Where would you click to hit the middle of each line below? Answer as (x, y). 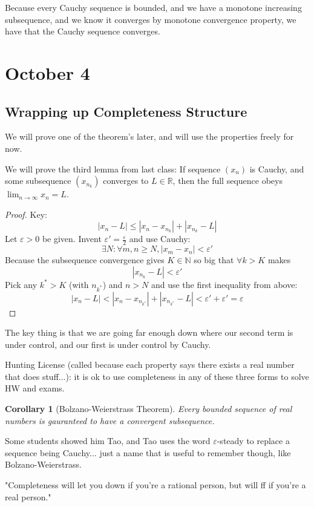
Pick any (21, 284)
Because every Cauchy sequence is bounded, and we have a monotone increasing (153, 7)
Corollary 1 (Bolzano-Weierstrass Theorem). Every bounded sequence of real (149, 409)
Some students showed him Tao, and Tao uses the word (108, 441)
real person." (28, 496)
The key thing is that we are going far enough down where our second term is (149, 332)
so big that (214, 260)
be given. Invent (72, 239)
